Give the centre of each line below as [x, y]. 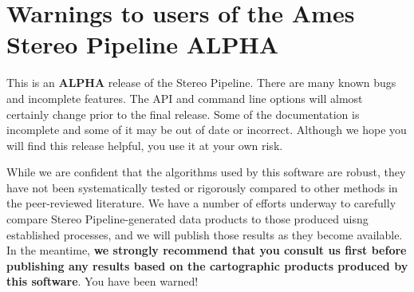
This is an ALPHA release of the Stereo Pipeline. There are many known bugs [201, 83]
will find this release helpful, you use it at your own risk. [145, 145]
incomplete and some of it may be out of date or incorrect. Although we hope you [207, 130]
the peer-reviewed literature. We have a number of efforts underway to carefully [201, 203]
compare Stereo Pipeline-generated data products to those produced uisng [187, 219]
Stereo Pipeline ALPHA [142, 44]
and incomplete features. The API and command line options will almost [185, 98]
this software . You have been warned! [103, 281]
